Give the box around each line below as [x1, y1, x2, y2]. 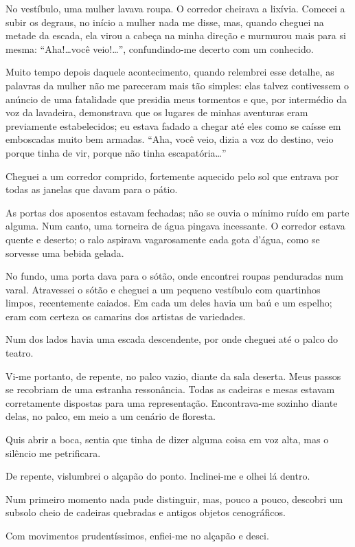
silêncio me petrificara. [5, 445, 101, 460]
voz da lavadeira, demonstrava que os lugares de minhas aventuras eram [5, 105, 308, 120]
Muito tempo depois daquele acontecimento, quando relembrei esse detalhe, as [5, 65, 334, 79]
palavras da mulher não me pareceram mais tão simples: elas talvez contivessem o [5, 78, 349, 92]
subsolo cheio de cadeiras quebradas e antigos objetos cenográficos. [5, 505, 286, 520]
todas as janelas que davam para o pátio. [5, 182, 178, 197]
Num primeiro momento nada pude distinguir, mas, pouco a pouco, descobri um [5, 491, 343, 506]
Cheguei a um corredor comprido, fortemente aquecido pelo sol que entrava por [5, 168, 339, 183]
